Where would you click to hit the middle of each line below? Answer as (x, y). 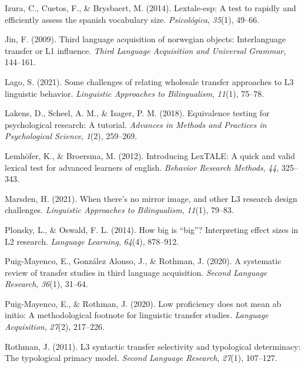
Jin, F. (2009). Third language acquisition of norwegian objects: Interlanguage (145, 39)
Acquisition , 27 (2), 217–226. (55, 327)
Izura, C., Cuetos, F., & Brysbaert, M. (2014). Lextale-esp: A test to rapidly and (150, 8)
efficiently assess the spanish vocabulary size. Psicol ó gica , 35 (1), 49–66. (132, 19)
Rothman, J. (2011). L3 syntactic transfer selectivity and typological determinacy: (153, 346)
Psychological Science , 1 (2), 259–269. (71, 136)
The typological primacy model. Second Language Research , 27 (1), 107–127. (141, 358)
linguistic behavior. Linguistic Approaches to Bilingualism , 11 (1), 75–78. (135, 93)
